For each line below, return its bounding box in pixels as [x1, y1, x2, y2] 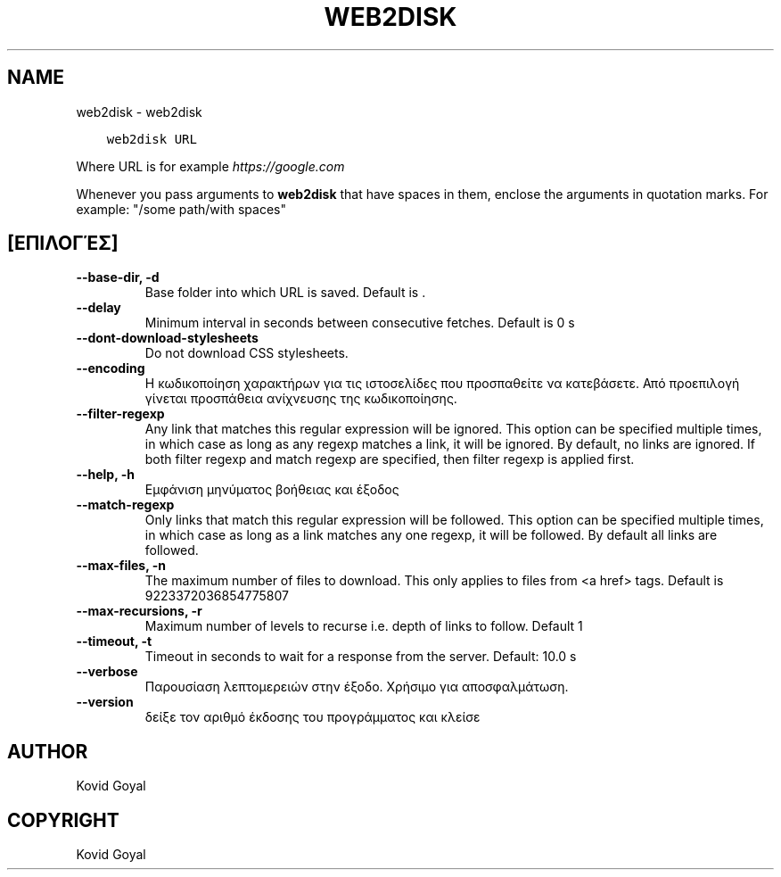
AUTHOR [7, 740, 88, 763]
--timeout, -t [76, 633, 152, 649]
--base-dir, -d [76, 269, 160, 285]
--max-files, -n [76, 558, 167, 574]
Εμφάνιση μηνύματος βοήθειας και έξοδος [144, 482, 399, 498]
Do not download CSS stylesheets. [144, 345, 349, 361]
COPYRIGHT [7, 808, 119, 831]
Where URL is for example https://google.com [76, 158, 345, 174]
